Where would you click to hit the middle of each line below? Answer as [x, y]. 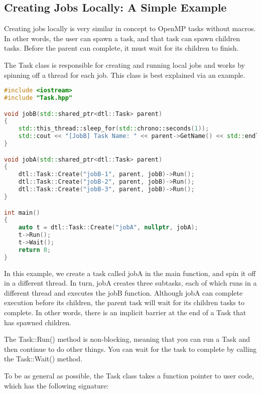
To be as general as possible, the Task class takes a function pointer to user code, [129, 375]
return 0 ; [35, 250]
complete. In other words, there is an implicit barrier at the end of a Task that [125, 312]
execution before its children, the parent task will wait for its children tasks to [124, 302]
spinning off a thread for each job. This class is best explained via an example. [125, 75]
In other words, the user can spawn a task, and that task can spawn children [122, 38]
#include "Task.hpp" [38, 98]
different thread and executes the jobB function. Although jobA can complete [123, 292]
